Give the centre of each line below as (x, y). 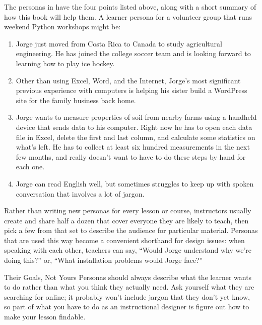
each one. (30, 167)
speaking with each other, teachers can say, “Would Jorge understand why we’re (128, 250)
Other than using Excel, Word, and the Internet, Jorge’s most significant (128, 80)
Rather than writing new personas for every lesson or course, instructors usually (128, 211)
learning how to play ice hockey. (65, 63)
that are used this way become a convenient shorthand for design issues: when (124, 240)
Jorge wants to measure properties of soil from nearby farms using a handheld (136, 117)
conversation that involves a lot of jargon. (80, 193)
